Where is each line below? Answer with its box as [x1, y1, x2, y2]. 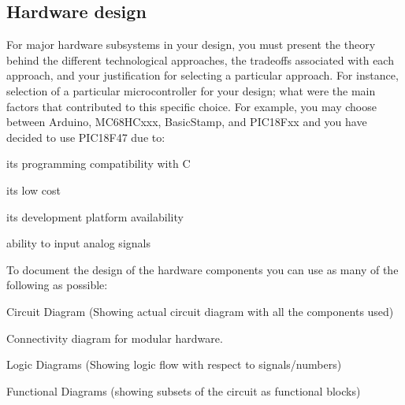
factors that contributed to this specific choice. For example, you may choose [6, 98, 377, 114]
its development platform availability [6, 208, 184, 225]
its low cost [6, 181, 61, 198]
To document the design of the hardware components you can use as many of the [6, 261, 399, 277]
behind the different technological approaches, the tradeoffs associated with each [6, 51, 394, 68]
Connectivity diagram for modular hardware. [6, 329, 223, 346]
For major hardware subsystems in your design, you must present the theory [6, 36, 376, 53]
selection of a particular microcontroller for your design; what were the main [6, 82, 376, 98]
